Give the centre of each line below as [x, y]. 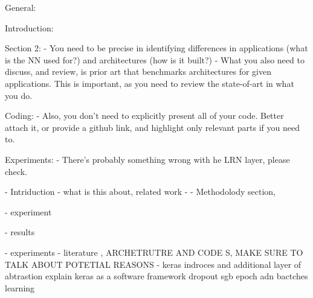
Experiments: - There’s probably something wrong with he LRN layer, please [147, 159]
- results [20, 232]
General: [21, 7]
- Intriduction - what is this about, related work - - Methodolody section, [140, 192]
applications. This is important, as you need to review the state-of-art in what [150, 83]
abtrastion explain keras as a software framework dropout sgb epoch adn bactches [156, 276]
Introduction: [29, 27]
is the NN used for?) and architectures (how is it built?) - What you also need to [155, 59]
